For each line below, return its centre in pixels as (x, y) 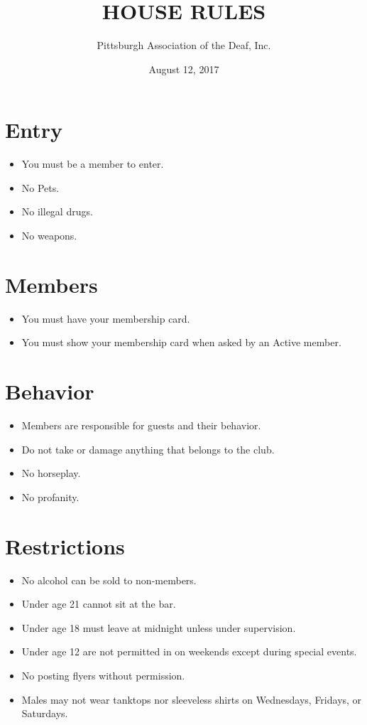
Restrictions (65, 546)
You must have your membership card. (106, 318)
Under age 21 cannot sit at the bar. (99, 604)
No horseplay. (51, 473)
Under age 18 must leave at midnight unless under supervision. (159, 627)
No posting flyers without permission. (103, 675)
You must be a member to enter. (93, 164)
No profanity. (50, 496)
